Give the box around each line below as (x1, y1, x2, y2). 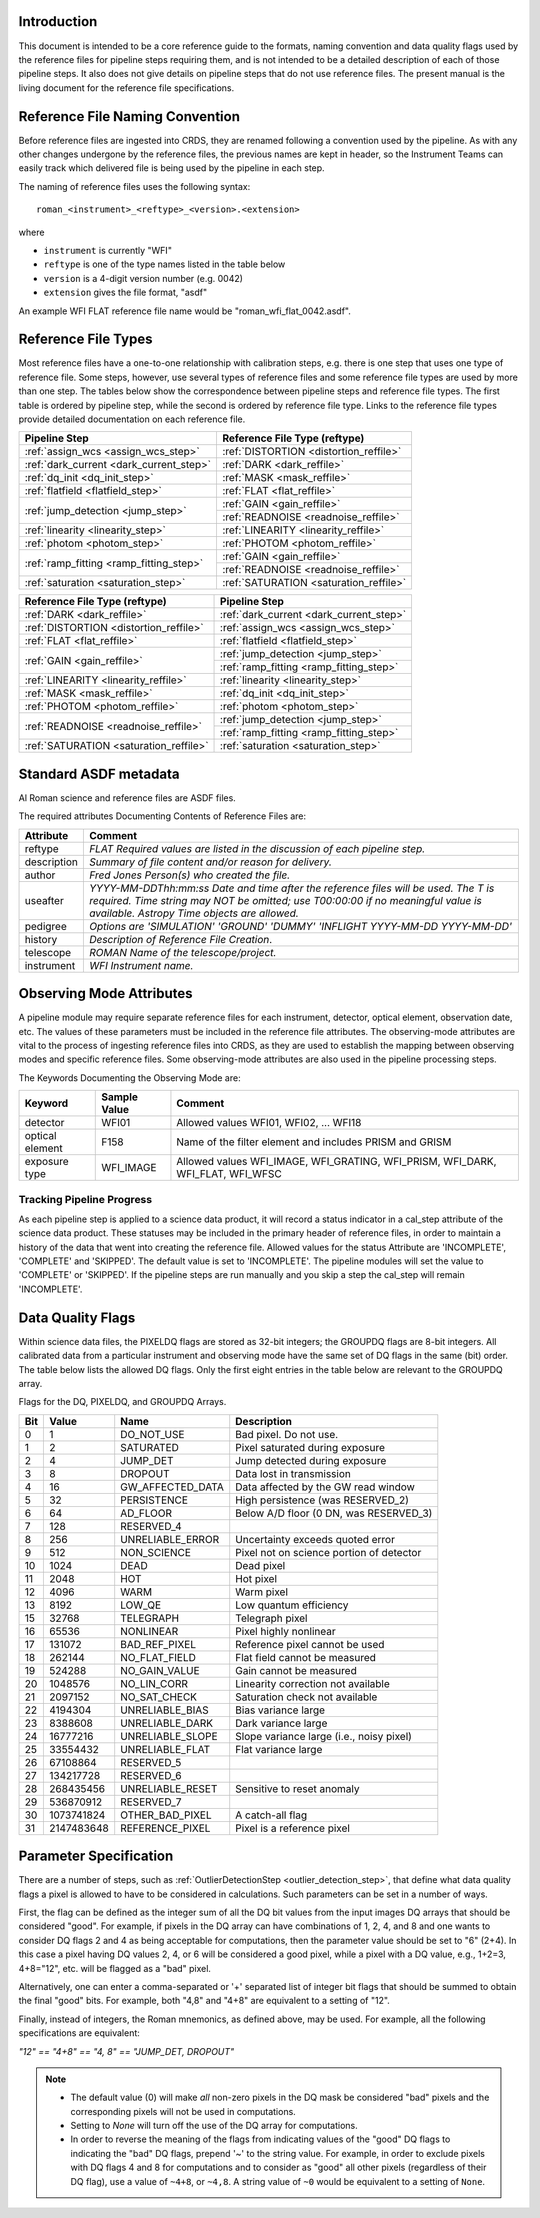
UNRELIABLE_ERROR (120, 1532, 220, 1546)
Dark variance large (235, 1716, 328, 1730)
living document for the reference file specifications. (18, 81, 235, 94)
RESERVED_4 (120, 1519, 182, 1533)
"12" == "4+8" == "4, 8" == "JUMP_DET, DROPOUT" (18, 2045, 235, 2057)
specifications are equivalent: (18, 2027, 140, 2039)
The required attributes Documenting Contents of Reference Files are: (18, 810, 307, 822)
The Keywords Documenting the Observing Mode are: (18, 1071, 241, 1084)
